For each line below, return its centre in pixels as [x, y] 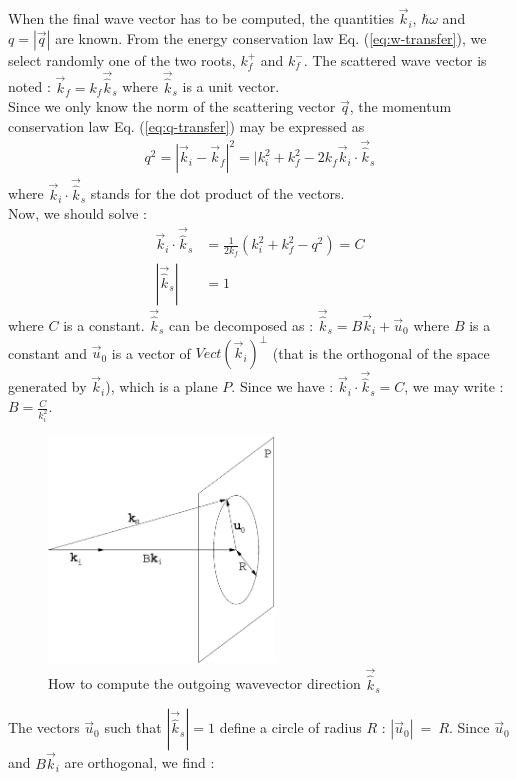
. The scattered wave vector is [395, 59]
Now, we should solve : [77, 213]
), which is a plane [161, 386]
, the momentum [400, 106]
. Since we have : [282, 386]
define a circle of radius [290, 727]
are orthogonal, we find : [139, 762]
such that [133, 727]
